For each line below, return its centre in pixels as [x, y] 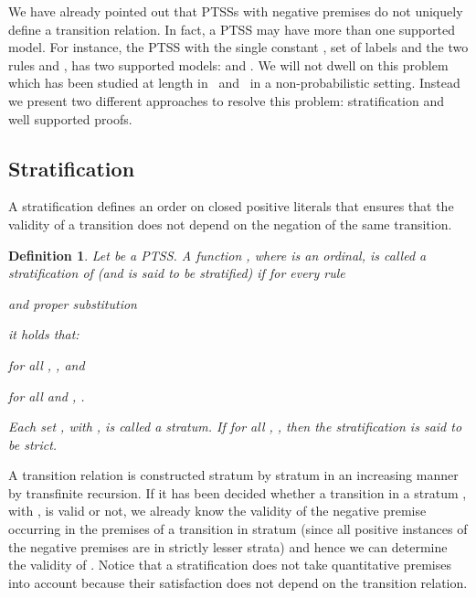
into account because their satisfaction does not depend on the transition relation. [238, 582]
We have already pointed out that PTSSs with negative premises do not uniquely [236, 11]
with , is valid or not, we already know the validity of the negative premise [217, 511]
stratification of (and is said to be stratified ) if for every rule [177, 273]
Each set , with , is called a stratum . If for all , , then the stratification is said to [235, 427]
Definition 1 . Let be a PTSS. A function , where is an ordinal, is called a [217, 255]
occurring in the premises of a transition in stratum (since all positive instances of [238, 529]
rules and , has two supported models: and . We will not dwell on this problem [228, 64]
